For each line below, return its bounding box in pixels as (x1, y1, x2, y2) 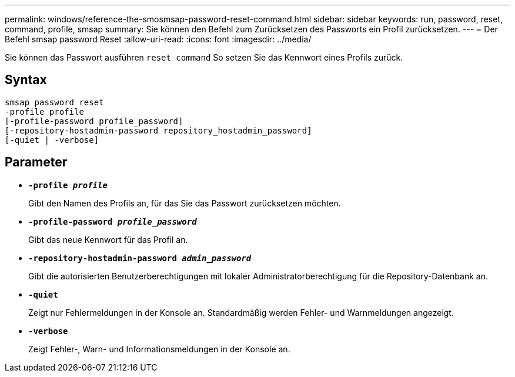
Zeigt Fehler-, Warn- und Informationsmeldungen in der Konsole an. (28, 343, 290, 354)
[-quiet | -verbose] (5, 135, 99, 145)
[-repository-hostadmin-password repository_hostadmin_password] (5, 125, 312, 135)
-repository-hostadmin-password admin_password (28, 253, 252, 263)
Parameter (5, 155, 68, 170)
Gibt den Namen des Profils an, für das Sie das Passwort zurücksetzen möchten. (28, 198, 341, 208)
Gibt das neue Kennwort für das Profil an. (28, 234, 188, 245)
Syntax (5, 72, 47, 88)
